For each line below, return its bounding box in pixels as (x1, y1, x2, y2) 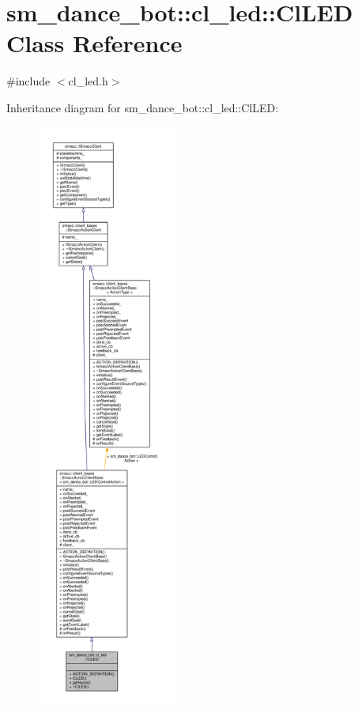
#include (6, 73, 51, 89)
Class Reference (6, 27, 183, 59)
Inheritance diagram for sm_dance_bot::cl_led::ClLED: (6, 99, 279, 115)
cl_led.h (68, 73, 108, 89)
